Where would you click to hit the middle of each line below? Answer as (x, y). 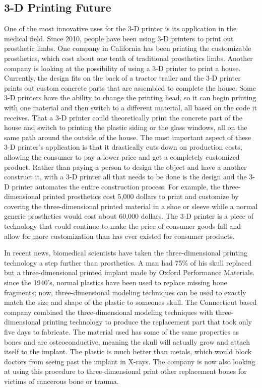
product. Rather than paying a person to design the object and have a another (125, 167)
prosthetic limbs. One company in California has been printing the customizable (128, 48)
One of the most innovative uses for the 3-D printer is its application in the (120, 28)
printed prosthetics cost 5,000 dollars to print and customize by (141, 196)
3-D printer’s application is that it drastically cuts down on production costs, (123, 147)
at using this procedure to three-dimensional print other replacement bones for (125, 371)
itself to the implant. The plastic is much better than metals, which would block (128, 351)
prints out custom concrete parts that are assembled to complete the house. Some (130, 87)
